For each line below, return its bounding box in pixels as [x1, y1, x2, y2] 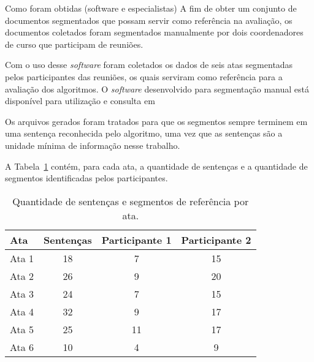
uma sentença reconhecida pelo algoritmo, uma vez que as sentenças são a [5, 127, 283, 140]
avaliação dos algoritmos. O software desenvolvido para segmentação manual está [5, 82, 310, 95]
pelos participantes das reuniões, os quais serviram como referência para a [5, 70, 283, 83]
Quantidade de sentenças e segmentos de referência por [12, 194, 249, 208]
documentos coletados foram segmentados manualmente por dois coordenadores [5, 26, 304, 39]
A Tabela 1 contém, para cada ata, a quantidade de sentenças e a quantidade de [5, 159, 308, 172]
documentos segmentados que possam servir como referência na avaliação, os [5, 13, 293, 26]
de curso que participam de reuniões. [5, 37, 144, 50]
